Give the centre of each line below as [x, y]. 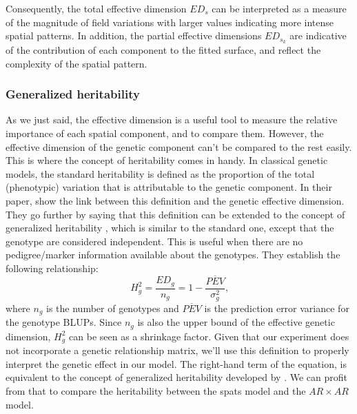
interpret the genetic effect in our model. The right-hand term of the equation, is [176, 363]
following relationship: [52, 268]
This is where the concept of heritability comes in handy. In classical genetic [167, 160]
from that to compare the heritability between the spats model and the [156, 391]
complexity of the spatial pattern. [76, 63]
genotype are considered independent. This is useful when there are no [154, 241]
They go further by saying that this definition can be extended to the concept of [175, 214]
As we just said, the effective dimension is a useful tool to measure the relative [172, 120]
